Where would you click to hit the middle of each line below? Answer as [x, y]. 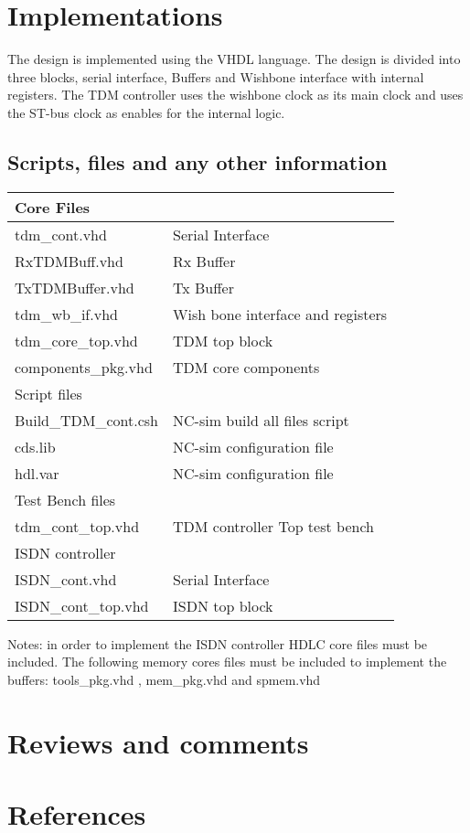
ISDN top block [223, 605]
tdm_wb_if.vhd [66, 314]
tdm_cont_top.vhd [77, 526]
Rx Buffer [204, 261]
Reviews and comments [158, 742]
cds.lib [35, 446]
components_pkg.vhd [84, 367]
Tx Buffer [203, 287]
